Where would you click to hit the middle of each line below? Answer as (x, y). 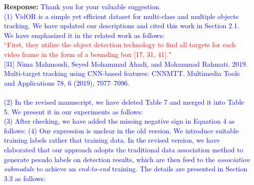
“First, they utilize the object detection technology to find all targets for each (120, 45)
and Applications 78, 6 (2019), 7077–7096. (67, 83)
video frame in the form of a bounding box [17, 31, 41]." (88, 54)
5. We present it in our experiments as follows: (74, 111)
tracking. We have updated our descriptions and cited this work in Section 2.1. (122, 26)
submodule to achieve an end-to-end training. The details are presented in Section (126, 169)
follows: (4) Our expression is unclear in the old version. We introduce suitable (121, 130)
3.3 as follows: (25, 178)
